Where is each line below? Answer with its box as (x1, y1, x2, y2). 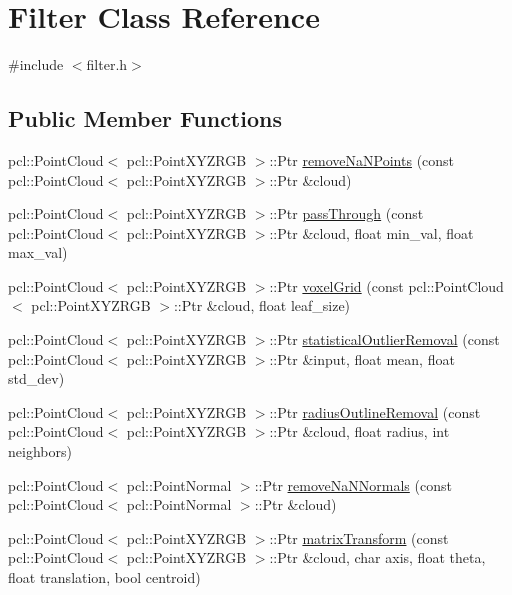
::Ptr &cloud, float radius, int (269, 421, 450, 442)
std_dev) (8, 368, 65, 389)
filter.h (86, 54, 128, 75)
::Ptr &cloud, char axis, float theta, (269, 547, 486, 568)
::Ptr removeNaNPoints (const (269, 149, 455, 170)
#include (8, 54, 64, 75)
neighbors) (8, 441, 72, 462)
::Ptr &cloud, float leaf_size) (173, 295, 351, 316)
